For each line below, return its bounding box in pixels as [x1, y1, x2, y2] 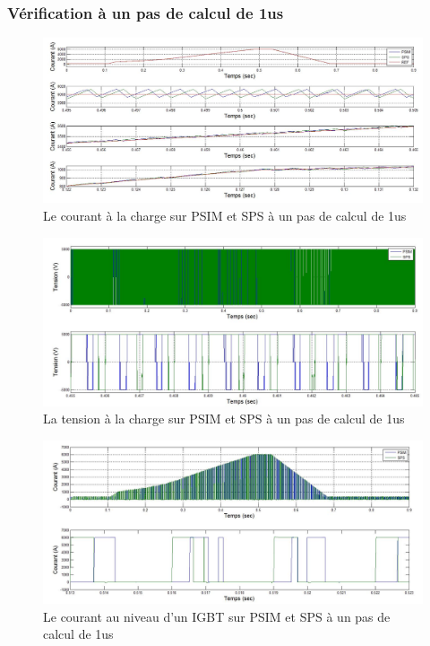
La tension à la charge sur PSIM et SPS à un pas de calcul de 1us [43, 409, 405, 428]
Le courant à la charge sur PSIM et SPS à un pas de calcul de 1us [43, 206, 407, 225]
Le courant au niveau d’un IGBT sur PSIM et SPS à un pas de [43, 607, 391, 625]
